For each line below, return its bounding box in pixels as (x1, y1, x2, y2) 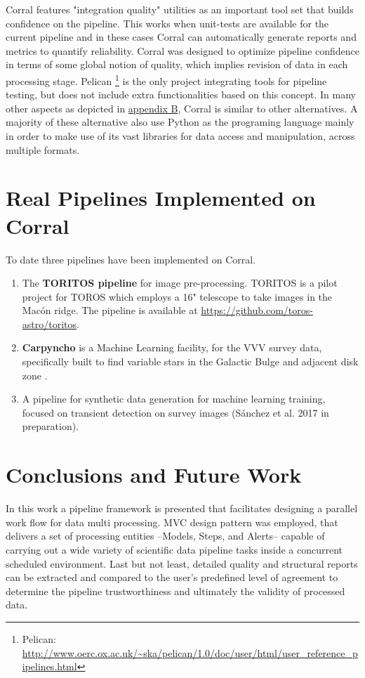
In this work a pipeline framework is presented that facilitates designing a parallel (6, 501, 358, 516)
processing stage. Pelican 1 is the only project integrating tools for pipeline (6, 71, 327, 88)
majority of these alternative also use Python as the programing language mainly (6, 115, 354, 129)
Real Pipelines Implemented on (6, 183, 316, 212)
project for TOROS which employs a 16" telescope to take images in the (22, 289, 333, 304)
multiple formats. (6, 142, 80, 157)
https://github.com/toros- (201, 303, 313, 318)
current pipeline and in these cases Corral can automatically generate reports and (6, 30, 357, 44)
